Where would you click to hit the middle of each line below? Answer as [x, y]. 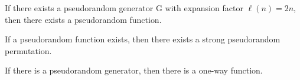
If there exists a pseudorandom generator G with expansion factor [124, 8]
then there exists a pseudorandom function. [83, 19]
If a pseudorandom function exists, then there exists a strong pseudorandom [143, 39]
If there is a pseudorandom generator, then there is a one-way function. [134, 70]
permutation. [28, 50]
